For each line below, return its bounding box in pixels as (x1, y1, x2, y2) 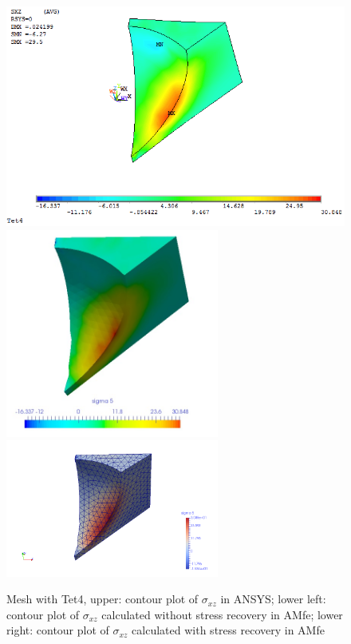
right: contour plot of (6, 622, 109, 638)
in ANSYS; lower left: (220, 590, 326, 607)
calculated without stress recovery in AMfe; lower (101, 606, 343, 622)
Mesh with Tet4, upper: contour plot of (6, 590, 199, 607)
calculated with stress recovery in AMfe (132, 622, 325, 638)
